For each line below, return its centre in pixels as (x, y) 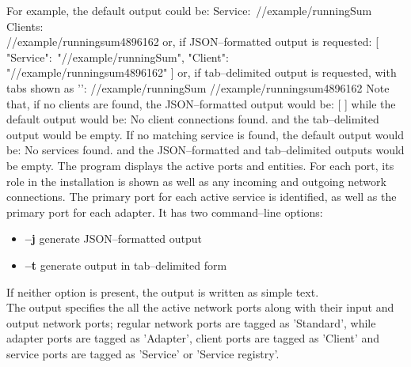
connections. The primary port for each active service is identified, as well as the (202, 197)
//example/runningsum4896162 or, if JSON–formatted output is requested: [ (193, 42)
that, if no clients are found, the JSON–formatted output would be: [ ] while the (201, 103)
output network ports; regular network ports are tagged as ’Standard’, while (191, 322)
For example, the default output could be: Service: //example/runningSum (189, 10)
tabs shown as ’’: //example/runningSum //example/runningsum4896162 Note (198, 87)
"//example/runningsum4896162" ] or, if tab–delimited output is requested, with (202, 72)
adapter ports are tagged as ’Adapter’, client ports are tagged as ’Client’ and (193, 338)
